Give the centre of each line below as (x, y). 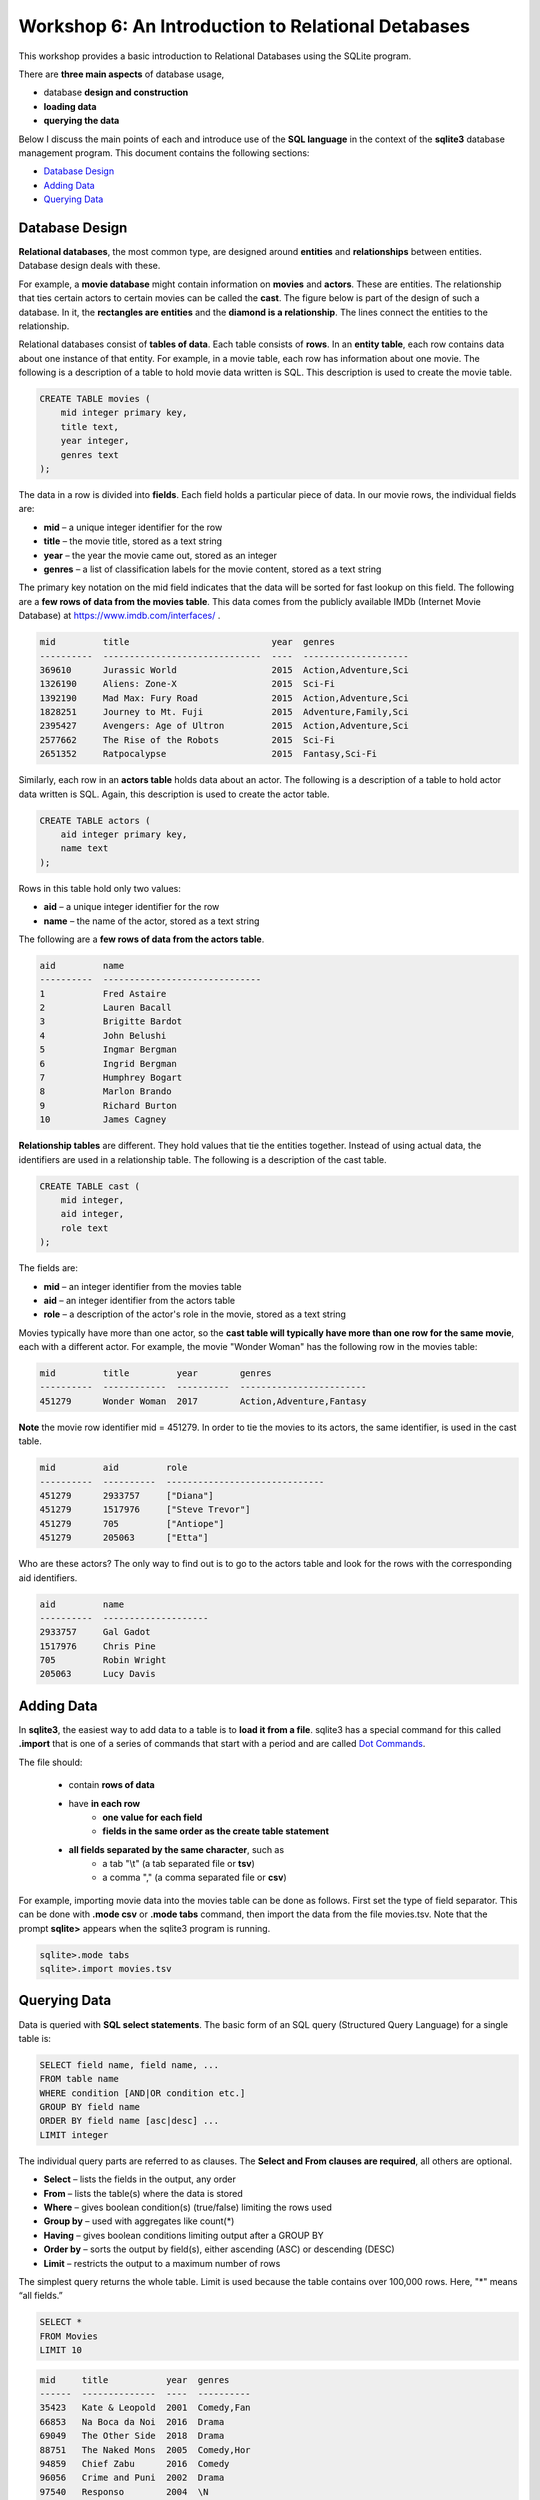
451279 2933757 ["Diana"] (126, 1495)
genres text (90, 454)
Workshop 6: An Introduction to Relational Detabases (244, 26)
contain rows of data (111, 1785)
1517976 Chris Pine (98, 1646)
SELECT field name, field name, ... (129, 2064)
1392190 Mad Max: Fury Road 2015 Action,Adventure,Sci (224, 698)
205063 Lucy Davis (98, 1674)
